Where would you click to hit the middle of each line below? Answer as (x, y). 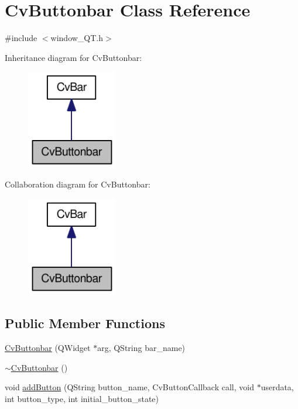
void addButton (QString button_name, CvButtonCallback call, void (129, 387)
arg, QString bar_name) (141, 347)
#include (21, 38)
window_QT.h (77, 38)
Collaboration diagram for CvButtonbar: (78, 184)
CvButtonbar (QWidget (48, 347)
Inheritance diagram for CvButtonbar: (73, 57)
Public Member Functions (85, 323)
